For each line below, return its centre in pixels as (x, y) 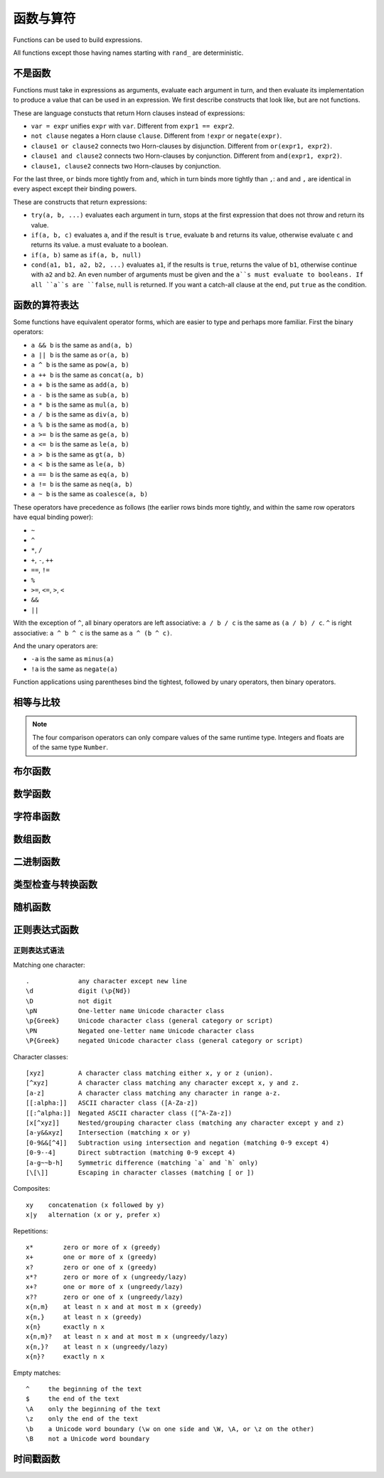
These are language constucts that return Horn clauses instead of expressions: (129, 113)
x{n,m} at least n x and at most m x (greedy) (114, 1307)
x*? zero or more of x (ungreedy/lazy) (107, 1277)
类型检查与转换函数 (55, 885)
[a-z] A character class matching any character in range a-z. (153, 1093)
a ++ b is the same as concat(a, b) (88, 375)
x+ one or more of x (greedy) (92, 1257)
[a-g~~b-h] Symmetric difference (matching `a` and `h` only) (142, 1163)
